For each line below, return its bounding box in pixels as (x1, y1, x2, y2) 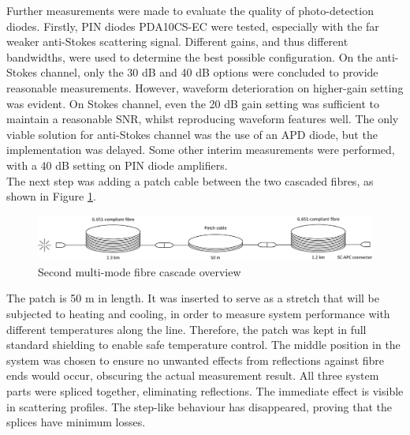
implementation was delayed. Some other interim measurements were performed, (6, 141, 395, 158)
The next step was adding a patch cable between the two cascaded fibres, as (6, 172, 374, 189)
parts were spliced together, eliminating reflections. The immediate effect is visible (6, 383, 404, 399)
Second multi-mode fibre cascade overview (38, 263, 241, 279)
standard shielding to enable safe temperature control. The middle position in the (6, 336, 401, 353)
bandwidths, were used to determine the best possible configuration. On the (6, 48, 373, 65)
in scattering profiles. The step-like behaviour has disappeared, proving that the (6, 398, 393, 414)
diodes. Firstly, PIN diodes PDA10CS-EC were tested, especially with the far (6, 17, 379, 34)
